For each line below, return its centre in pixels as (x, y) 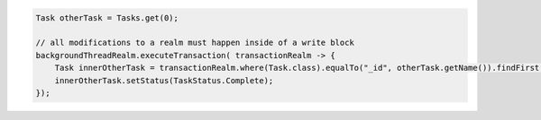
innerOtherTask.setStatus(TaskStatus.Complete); (164, 80)
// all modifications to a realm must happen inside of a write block (195, 43)
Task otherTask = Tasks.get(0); (107, 17)
